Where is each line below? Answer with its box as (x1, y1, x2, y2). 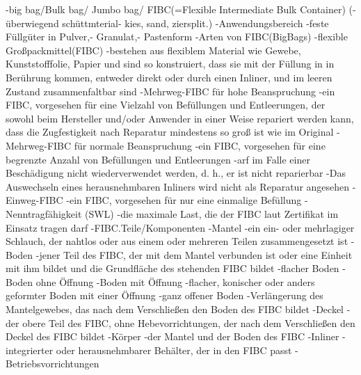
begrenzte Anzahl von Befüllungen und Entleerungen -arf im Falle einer (6, 152, 310, 166)
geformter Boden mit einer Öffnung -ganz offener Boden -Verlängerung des (6, 288, 323, 303)
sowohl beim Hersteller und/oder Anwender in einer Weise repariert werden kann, (6, 111, 354, 125)
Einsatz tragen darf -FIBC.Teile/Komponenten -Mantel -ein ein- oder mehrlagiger (6, 220, 355, 234)
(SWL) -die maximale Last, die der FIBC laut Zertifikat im (85, 206, 339, 221)
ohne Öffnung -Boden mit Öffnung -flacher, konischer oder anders (35, 274, 315, 289)
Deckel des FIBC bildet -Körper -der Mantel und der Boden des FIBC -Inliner (6, 329, 339, 344)
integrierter (6, 342, 54, 357)
